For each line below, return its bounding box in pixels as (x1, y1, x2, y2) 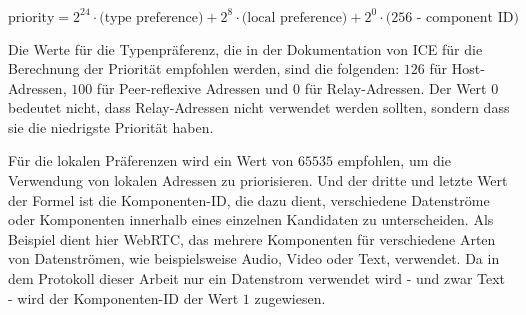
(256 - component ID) (385, 10, 519, 25)
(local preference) (241, 10, 348, 25)
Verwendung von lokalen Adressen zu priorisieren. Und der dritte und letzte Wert (8, 170, 508, 191)
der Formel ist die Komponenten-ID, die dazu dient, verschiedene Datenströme (8, 189, 490, 210)
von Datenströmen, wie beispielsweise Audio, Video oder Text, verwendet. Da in (8, 248, 500, 269)
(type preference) (99, 10, 204, 25)
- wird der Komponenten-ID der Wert (8, 287, 239, 308)
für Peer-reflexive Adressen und (96, 77, 289, 98)
